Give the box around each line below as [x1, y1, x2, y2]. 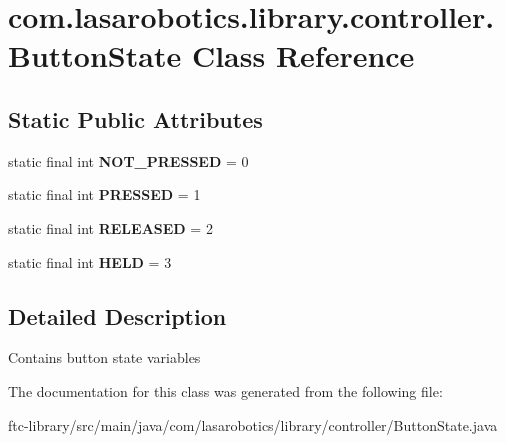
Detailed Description [8, 300, 227, 331]
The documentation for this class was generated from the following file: [8, 380, 443, 401]
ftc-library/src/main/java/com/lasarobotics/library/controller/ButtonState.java [8, 414, 498, 435]
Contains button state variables [8, 347, 201, 368]
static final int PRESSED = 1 [8, 184, 201, 205]
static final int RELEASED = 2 [8, 217, 213, 238]
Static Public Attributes [8, 103, 263, 134]
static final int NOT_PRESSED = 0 [8, 150, 249, 171]
